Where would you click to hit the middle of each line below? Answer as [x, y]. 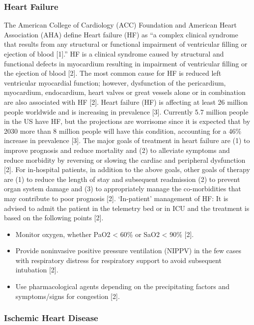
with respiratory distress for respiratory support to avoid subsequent [118, 260]
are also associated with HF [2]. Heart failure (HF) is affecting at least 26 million [126, 102]
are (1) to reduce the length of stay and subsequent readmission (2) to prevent [122, 179]
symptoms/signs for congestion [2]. [68, 296]
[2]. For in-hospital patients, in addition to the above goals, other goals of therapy [127, 169]
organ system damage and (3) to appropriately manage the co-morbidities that [123, 189]
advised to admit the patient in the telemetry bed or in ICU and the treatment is [127, 208]
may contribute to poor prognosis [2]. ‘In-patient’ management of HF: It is [116, 198]
